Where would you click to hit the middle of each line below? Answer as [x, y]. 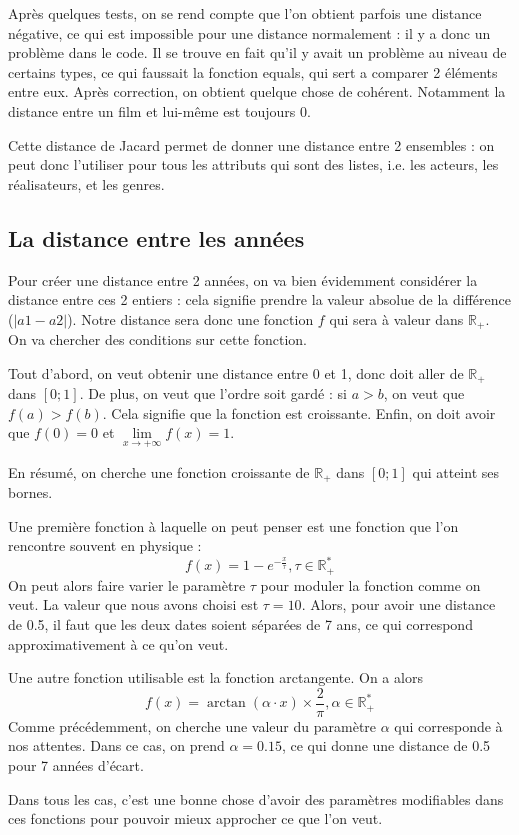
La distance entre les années [156, 237]
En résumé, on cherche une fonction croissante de [159, 471]
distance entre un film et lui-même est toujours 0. [159, 110]
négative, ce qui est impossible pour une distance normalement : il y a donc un [249, 32]
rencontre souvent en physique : [105, 545]
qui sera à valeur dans [396, 318]
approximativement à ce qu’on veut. [118, 643]
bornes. [30, 492]
